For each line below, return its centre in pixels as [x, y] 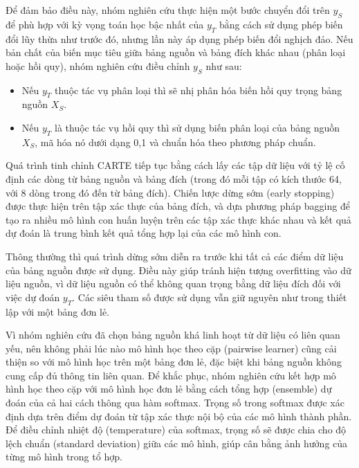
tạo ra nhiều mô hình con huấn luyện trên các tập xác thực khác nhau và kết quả [178, 219]
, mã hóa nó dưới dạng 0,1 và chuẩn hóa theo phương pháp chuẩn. [175, 142]
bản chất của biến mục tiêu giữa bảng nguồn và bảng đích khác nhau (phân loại [176, 52]
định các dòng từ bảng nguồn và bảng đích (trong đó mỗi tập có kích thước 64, [174, 178]
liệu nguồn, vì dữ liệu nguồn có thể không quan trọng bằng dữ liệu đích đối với [173, 283]
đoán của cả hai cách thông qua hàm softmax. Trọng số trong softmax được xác [175, 403]
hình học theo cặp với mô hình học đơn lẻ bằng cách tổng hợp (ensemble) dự [169, 389]
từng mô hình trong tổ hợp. [64, 457]
